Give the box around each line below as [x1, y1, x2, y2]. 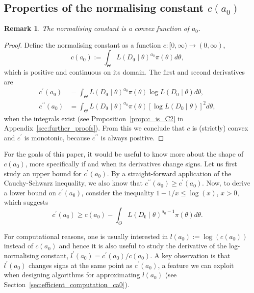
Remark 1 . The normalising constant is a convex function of [4, 23, 189, 33]
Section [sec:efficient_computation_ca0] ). [4, 279, 129, 289]
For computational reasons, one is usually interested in [4, 231, 168, 241]
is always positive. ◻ [101, 132, 164, 142]
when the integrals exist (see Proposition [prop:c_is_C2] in [4, 113, 183, 123]
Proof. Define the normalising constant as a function [4, 39, 161, 50]
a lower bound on [4, 187, 56, 197]
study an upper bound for [4, 168, 82, 178]
